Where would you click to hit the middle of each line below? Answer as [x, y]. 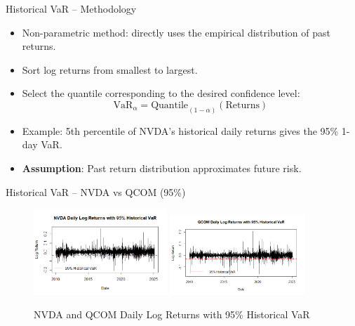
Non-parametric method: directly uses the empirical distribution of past [176, 32]
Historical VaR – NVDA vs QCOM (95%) [96, 191]
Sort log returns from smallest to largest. [110, 69]
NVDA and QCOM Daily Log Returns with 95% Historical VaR [172, 314]
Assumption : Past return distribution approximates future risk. [162, 168]
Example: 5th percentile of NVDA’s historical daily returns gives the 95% [180, 130]
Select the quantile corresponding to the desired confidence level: [161, 93]
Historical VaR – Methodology [71, 8]
